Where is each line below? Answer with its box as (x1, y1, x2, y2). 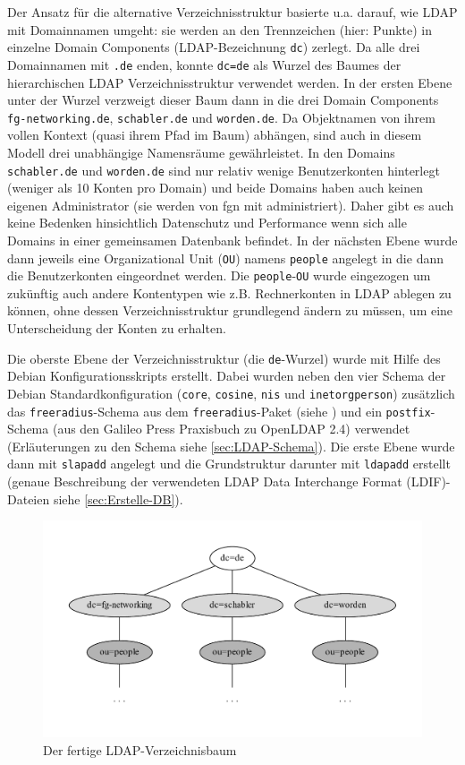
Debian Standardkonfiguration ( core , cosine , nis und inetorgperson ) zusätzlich (7, 383, 455, 402)
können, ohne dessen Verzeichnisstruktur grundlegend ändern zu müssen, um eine (7, 301, 453, 320)
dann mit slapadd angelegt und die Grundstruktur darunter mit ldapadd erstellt (7, 454, 451, 473)
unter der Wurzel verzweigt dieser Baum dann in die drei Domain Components (7, 90, 439, 109)
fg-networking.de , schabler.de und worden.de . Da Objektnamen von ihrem (7, 107, 435, 126)
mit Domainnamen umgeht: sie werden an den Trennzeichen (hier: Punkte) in (7, 20, 433, 39)
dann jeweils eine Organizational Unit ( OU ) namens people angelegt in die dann (7, 248, 444, 267)
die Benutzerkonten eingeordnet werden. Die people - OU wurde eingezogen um (7, 266, 431, 285)
